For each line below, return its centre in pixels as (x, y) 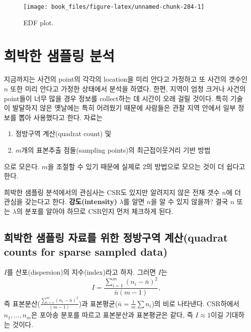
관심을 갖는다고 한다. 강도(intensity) (61, 201)
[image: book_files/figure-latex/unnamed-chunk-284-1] (114, 7)
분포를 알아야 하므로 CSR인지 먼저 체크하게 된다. (99, 211)
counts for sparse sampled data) (86, 252)
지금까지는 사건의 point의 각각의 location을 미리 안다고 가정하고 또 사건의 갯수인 (126, 79)
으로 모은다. (22, 166)
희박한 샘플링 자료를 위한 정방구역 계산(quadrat (116, 237)
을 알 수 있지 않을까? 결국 (189, 201)
